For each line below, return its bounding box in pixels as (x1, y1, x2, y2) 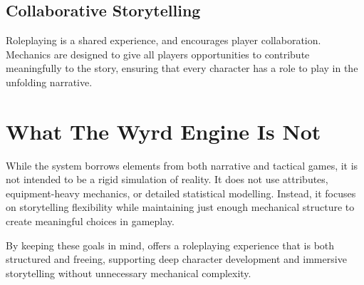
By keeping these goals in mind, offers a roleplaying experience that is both (6, 237, 335, 252)
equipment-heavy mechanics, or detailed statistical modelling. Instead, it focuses (6, 185, 356, 200)
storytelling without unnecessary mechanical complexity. (6, 265, 251, 280)
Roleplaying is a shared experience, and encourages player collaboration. (6, 33, 321, 48)
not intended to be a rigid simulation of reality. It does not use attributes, (6, 172, 328, 187)
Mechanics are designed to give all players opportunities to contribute (6, 46, 310, 61)
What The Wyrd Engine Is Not (6, 116, 321, 145)
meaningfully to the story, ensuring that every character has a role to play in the (6, 61, 358, 76)
